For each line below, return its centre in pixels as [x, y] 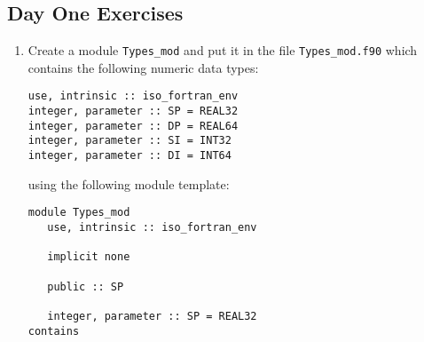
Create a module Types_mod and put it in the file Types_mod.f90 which [223, 50]
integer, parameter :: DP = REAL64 [133, 126]
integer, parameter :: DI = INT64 [130, 156]
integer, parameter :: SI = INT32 [130, 141]
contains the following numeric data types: [143, 67]
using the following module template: [129, 183]
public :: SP [86, 286]
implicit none [89, 257]
